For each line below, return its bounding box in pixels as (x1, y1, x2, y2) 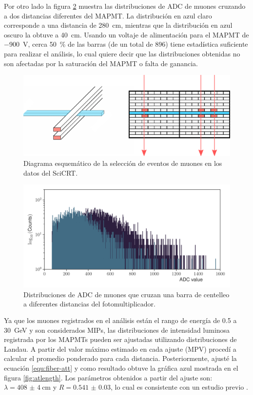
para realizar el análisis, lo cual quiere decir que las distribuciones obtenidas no (4, 48, 240, 58)
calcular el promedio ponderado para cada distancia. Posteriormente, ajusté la (4, 353, 237, 363)
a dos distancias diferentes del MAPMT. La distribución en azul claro (4, 10, 212, 20)
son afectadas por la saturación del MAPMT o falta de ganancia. (4, 58, 198, 68)
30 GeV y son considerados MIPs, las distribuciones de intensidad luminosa (4, 324, 230, 335)
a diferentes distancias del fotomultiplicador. (23, 299, 156, 309)
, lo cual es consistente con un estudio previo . (111, 382, 248, 392)
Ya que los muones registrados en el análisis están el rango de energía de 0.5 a (4, 315, 237, 325)
